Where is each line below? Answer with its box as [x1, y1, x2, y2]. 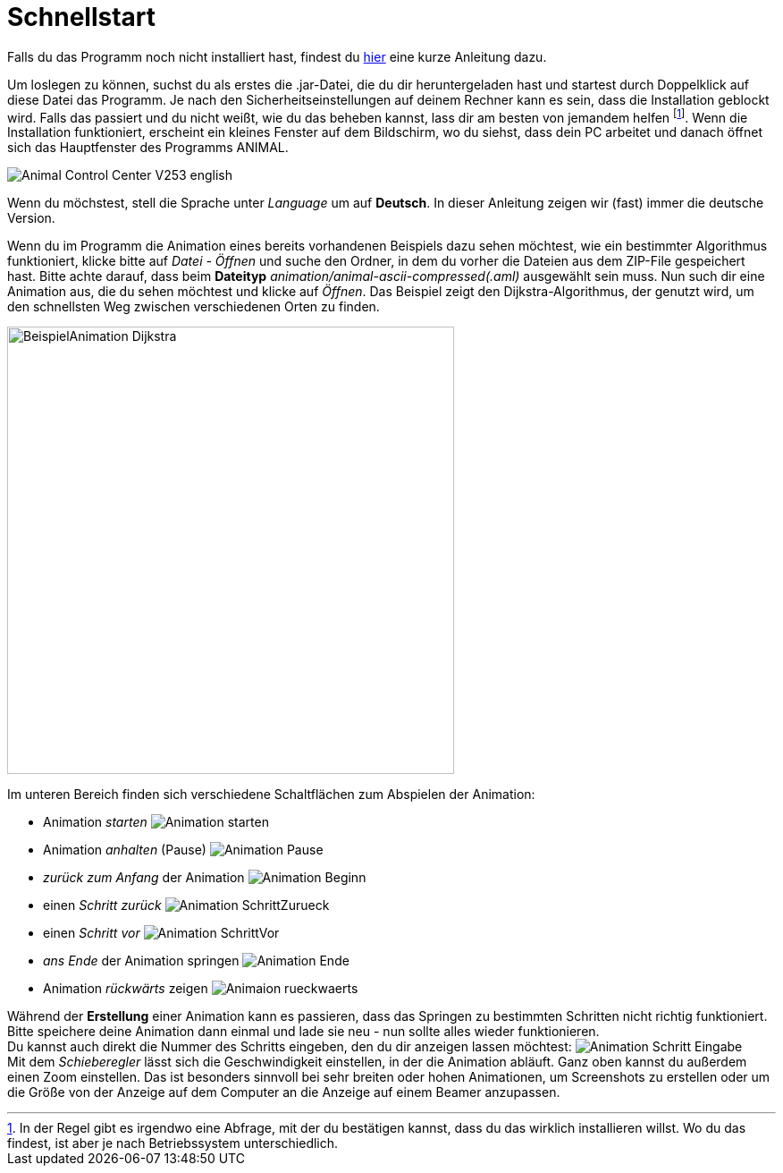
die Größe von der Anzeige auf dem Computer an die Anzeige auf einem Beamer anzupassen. [7, 1084, 560, 1101]
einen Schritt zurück [43, 897, 162, 914]
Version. [7, 210, 55, 226]
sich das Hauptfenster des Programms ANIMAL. [7, 140, 289, 156]
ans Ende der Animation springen [43, 953, 240, 969]
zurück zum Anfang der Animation [43, 870, 245, 886]
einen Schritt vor [43, 925, 140, 941]
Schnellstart [7, 2, 156, 32]
